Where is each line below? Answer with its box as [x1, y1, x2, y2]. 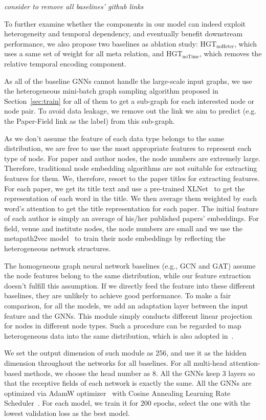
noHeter [216, 44, 234, 50]
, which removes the [199, 48, 262, 59]
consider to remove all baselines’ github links [4, 1, 144, 11]
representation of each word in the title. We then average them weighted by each [4, 193, 257, 204]
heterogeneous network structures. [4, 243, 111, 254]
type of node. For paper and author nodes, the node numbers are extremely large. [4, 152, 261, 163]
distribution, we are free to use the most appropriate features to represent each [4, 143, 252, 153]
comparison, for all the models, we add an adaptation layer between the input [4, 300, 248, 311]
